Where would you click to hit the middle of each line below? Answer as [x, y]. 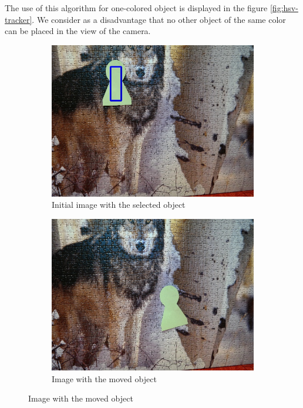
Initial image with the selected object [119, 205]
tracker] [18, 19]
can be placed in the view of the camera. [78, 31]
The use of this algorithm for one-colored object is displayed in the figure [136, 8]
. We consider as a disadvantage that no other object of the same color [159, 19]
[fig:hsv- [284, 8]
